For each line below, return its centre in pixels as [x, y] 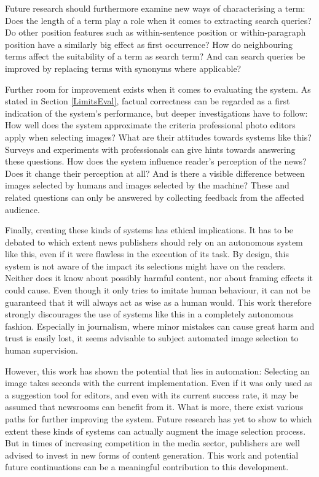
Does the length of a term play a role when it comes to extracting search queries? [158, 20]
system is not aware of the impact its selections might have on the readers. [146, 266]
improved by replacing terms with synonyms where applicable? [123, 68]
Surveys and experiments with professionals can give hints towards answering [150, 149]
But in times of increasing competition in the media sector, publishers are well [152, 443]
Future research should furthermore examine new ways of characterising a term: [155, 8]
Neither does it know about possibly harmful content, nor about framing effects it [159, 278]
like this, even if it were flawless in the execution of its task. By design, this [147, 254]
